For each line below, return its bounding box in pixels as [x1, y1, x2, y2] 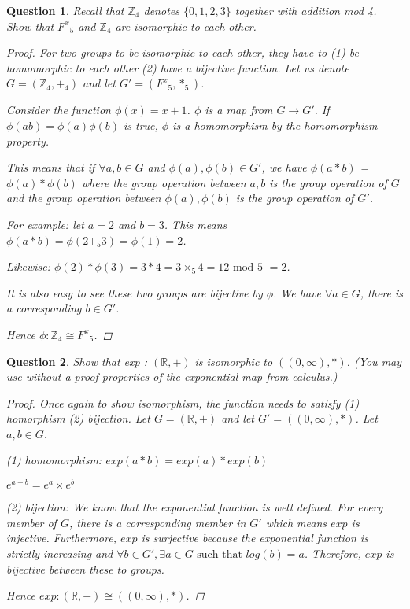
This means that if [6, 159, 95, 175]
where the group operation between [81, 174, 246, 190]
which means [265, 514, 327, 530]
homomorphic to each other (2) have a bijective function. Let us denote [6, 59, 349, 76]
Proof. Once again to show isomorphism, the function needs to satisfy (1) [6, 394, 360, 411]
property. [6, 132, 50, 149]
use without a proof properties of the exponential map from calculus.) [6, 368, 338, 385]
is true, [123, 116, 158, 133]
